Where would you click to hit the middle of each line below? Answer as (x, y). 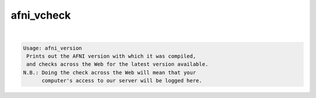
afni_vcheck (41, 15)
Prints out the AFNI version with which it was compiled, (111, 56)
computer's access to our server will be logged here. (122, 81)
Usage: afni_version (52, 48)
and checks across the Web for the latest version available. (118, 64)
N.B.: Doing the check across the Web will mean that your (109, 72)
